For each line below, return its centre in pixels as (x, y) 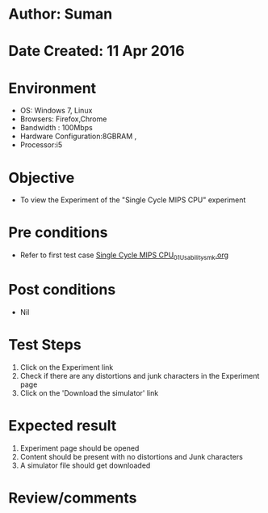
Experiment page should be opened (80, 448)
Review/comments (73, 498)
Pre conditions (58, 233)
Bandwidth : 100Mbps (56, 128)
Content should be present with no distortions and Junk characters (132, 456)
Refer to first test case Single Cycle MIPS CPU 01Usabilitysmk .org (124, 256)
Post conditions (62, 290)
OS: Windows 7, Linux (56, 111)
